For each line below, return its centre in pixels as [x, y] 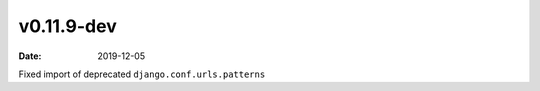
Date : [30, 56]
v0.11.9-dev [67, 26]
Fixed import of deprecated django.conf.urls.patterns [142, 74]
